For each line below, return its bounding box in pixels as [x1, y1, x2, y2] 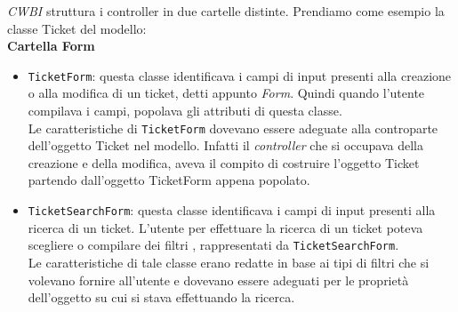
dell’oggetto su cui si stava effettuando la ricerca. [28, 288, 295, 307]
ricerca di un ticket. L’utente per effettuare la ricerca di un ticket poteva [28, 218, 423, 236]
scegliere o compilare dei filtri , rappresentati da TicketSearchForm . [28, 236, 399, 254]
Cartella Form [7, 36, 95, 55]
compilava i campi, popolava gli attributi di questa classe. [28, 101, 342, 120]
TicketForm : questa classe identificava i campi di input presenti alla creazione [28, 66, 452, 84]
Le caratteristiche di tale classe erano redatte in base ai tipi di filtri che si [28, 252, 430, 271]
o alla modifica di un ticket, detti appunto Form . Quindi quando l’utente [28, 84, 425, 102]
